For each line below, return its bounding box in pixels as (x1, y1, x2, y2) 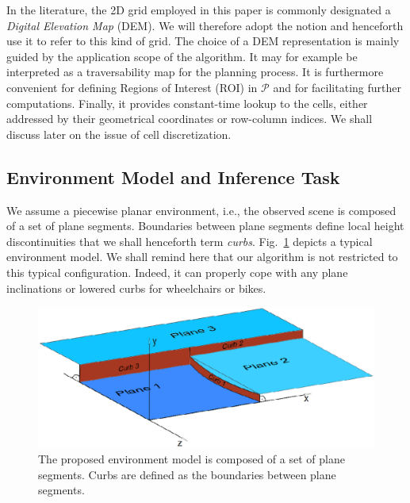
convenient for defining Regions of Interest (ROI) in (6, 79, 258, 95)
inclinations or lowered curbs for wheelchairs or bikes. (6, 279, 266, 296)
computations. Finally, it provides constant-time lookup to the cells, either (6, 94, 368, 111)
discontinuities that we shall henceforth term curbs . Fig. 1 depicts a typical (6, 232, 373, 249)
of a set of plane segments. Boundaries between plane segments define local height (6, 217, 404, 234)
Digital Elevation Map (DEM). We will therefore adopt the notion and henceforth (6, 17, 404, 33)
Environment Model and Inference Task (6, 164, 340, 189)
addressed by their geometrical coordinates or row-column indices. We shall (6, 110, 373, 127)
